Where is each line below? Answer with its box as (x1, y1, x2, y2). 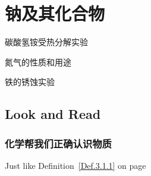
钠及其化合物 (5, 1, 105, 26)
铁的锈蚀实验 (5, 76, 55, 88)
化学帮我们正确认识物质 (5, 136, 112, 150)
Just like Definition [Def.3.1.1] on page (5, 159, 146, 171)
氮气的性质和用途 (5, 55, 71, 68)
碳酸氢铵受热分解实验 (5, 36, 88, 48)
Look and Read (5, 105, 101, 123)
